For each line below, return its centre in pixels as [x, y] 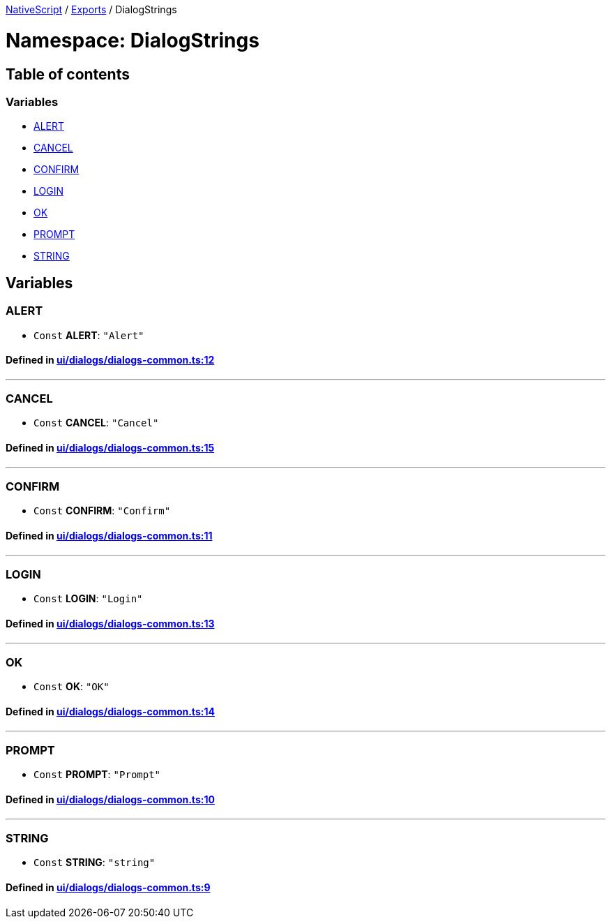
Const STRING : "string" [95, 863]
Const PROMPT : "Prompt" [97, 775]
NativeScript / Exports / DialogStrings [91, 9]
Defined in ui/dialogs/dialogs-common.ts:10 [110, 799]
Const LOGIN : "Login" [88, 599]
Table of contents [68, 74]
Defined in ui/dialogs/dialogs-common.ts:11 [109, 536]
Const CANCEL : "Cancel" [96, 423]
